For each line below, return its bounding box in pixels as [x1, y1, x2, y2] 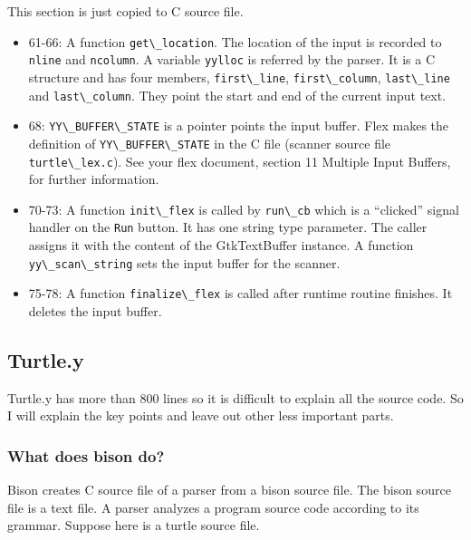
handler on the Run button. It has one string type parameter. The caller [28, 217, 428, 236]
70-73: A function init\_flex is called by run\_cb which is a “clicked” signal [28, 199, 459, 218]
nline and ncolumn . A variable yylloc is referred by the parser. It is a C [28, 50, 436, 69]
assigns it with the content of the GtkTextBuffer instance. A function [28, 236, 414, 255]
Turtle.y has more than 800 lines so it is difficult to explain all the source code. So [7, 388, 464, 407]
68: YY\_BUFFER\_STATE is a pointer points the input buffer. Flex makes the [28, 116, 449, 135]
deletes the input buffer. [28, 302, 162, 320]
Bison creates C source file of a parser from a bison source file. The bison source [7, 480, 451, 499]
